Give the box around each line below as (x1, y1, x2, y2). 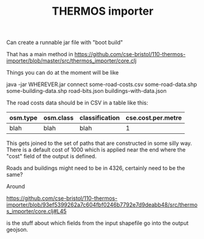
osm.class (43, 114, 74, 122)
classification (79, 114, 120, 122)
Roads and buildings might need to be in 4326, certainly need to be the (6, 164, 185, 172)
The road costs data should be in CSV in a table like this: (6, 99, 148, 106)
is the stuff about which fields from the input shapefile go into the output (6, 219, 189, 227)
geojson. (6, 226, 29, 233)
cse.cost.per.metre (125, 114, 182, 122)
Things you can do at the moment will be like (6, 69, 119, 76)
